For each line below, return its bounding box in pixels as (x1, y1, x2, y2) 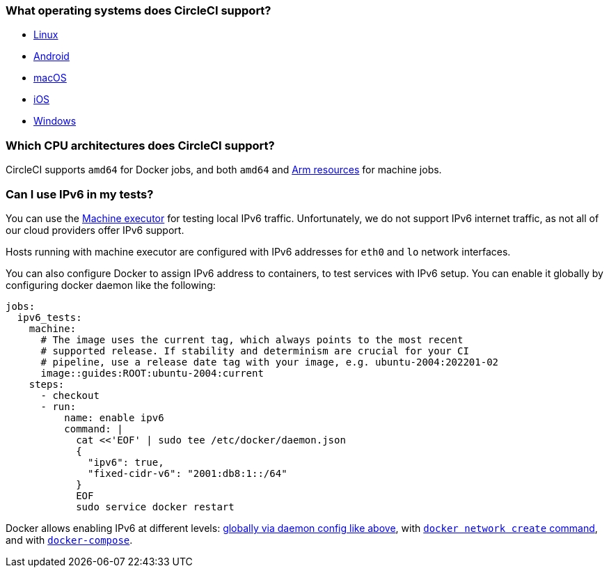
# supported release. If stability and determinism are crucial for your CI (40, 345, 469, 356)
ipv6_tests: (17, 311, 82, 323)
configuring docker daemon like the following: (6, 278, 216, 291)
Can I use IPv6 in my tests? (6, 187, 154, 201)
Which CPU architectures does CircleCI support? (6, 138, 275, 152)
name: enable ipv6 (64, 411, 164, 423)
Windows (33, 115, 77, 127)
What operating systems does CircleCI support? (6, 3, 271, 17)
